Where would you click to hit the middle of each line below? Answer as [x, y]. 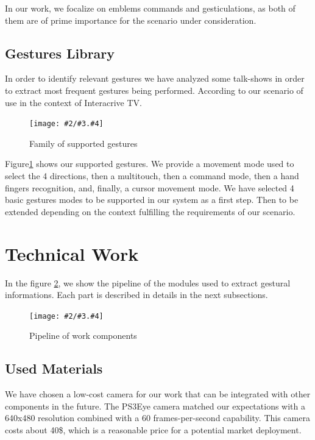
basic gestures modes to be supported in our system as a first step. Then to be [152, 200]
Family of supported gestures [83, 143]
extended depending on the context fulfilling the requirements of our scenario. [150, 211]
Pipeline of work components [83, 335]
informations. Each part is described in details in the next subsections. [136, 295]
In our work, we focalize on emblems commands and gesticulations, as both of [150, 8]
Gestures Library [60, 53]
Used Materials [54, 368]
